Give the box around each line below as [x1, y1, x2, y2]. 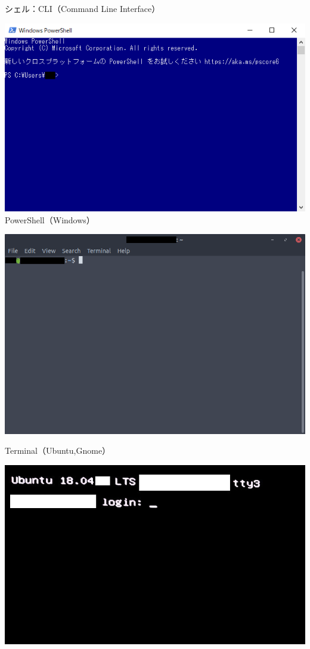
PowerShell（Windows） [5, 213, 95, 226]
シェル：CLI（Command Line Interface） [5, 2, 160, 14]
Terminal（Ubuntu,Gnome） [5, 444, 111, 457]
